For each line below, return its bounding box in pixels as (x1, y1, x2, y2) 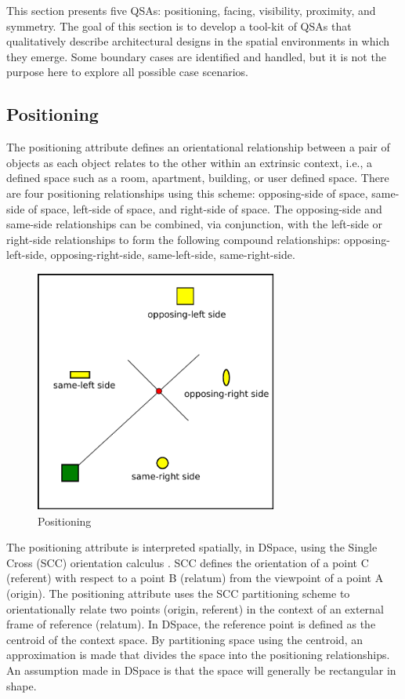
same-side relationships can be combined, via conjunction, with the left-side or (6, 216, 382, 232)
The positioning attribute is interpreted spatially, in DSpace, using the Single (6, 539, 378, 555)
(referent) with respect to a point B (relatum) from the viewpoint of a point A (6, 570, 384, 586)
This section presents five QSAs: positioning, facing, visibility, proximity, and (6, 2, 376, 18)
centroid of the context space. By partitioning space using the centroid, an (6, 631, 363, 647)
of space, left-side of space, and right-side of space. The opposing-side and (28, 200, 382, 217)
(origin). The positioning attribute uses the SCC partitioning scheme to (6, 584, 350, 601)
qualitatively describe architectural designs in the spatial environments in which (6, 33, 390, 49)
